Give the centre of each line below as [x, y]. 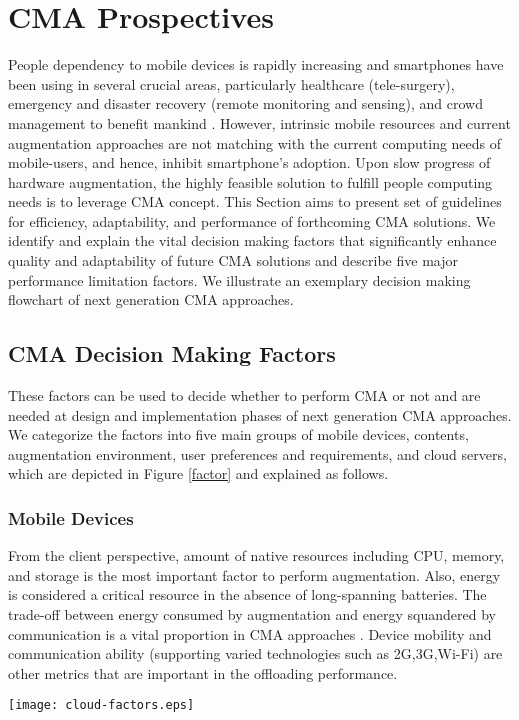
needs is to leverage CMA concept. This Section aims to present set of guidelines [255, 201]
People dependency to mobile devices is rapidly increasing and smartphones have [256, 64]
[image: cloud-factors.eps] [101, 705]
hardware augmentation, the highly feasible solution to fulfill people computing [250, 181]
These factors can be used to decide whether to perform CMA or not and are [244, 395]
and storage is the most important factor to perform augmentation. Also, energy [254, 574]
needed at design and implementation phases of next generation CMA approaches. [260, 414]
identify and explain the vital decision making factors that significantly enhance [252, 240]
